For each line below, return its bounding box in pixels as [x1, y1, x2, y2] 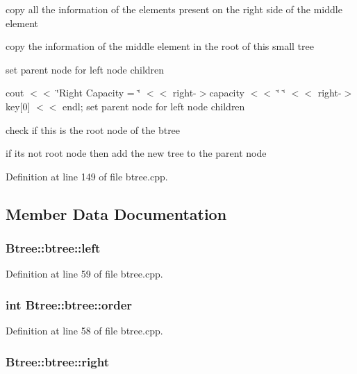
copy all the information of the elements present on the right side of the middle [6, 2, 342, 16]
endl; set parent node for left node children [63, 99, 245, 113]
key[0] [6, 99, 31, 113]
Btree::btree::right [6, 352, 109, 370]
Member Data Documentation [6, 203, 227, 224]
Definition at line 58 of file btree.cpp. [6, 323, 163, 338]
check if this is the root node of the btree [6, 122, 181, 137]
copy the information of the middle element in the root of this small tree [6, 39, 314, 53]
